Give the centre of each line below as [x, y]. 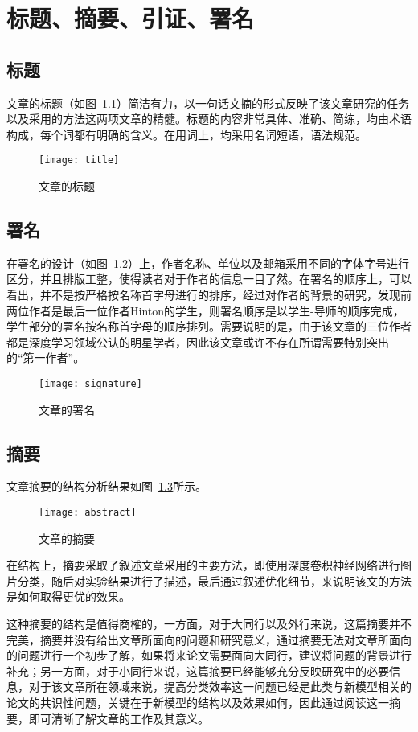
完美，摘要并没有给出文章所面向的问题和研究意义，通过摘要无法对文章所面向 [209, 639]
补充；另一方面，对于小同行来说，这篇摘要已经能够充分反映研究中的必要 [198, 670]
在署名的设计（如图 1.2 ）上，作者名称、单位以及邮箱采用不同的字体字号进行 [208, 263]
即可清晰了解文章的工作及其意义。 [119, 718]
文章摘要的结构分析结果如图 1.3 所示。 [107, 486]
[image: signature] [90, 383]
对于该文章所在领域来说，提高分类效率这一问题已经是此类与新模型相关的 [220, 687]
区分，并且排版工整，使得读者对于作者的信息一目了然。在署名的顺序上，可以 [209, 279]
